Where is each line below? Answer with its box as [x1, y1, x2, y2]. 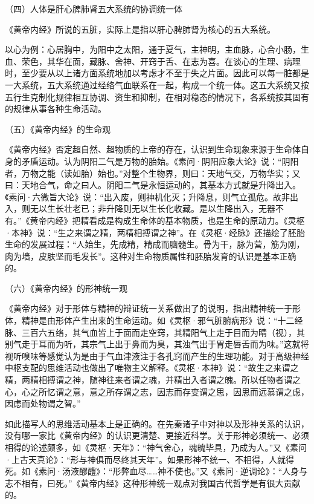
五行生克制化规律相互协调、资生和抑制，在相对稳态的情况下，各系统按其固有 [5, 90, 309, 103]
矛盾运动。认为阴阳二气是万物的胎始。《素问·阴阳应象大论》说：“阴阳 [21, 154, 299, 167]
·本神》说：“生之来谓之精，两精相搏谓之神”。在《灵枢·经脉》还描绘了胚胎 [5, 226, 305, 238]
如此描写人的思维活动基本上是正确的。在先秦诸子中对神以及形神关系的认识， [5, 417, 309, 430]
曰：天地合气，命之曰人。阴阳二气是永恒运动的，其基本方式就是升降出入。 [5, 178, 301, 191]
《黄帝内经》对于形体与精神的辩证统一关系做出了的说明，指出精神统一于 [5, 302, 292, 315]
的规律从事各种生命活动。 [5, 102, 106, 115]
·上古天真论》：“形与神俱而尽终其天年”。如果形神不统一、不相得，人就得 [5, 453, 295, 465]
